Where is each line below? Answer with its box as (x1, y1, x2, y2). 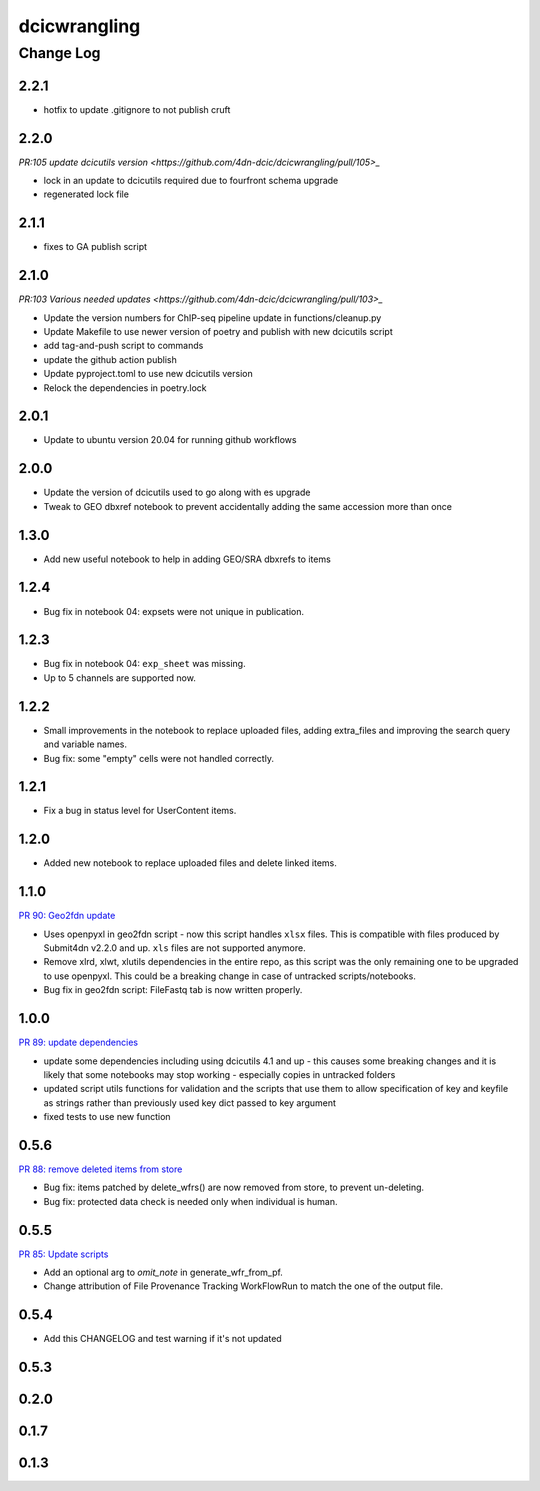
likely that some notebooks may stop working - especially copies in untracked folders (43, 1068, 396, 1080)
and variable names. (43, 738, 128, 750)
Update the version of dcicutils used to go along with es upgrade (43, 486, 311, 499)
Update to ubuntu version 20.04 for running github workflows (43, 434, 297, 446)
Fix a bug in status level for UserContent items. (43, 805, 237, 817)
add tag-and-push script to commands (43, 340, 204, 352)
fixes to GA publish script (43, 241, 148, 253)
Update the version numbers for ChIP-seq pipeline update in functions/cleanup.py (43, 311, 382, 324)
